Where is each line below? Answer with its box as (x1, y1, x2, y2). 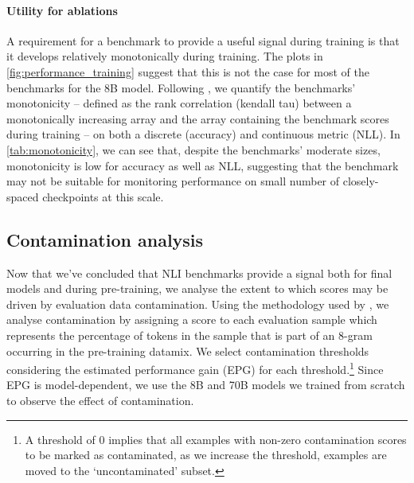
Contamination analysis (6, 227, 204, 251)
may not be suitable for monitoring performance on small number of (6, 173, 340, 189)
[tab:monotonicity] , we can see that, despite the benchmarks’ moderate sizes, (6, 141, 381, 158)
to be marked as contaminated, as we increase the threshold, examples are (25, 446, 387, 463)
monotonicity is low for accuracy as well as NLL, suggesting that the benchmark (6, 157, 399, 173)
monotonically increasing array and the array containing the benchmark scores (6, 110, 389, 127)
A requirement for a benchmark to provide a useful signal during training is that (6, 32, 400, 49)
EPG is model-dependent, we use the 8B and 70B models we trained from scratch (6, 376, 405, 393)
